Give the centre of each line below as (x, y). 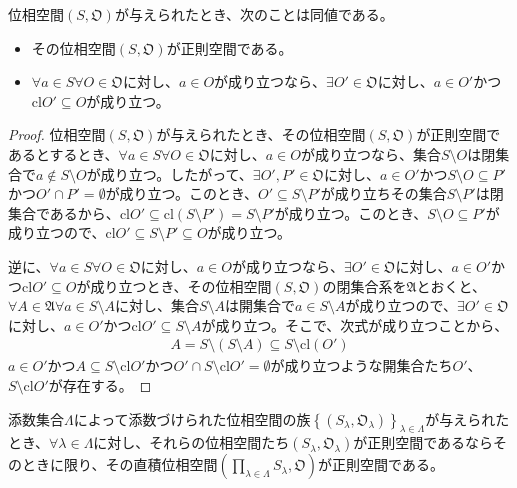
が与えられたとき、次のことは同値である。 (254, 14)
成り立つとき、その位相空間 (181, 285)
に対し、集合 (156, 305)
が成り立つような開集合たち (361, 365)
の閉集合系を (364, 285)
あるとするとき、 (63, 153)
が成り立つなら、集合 (370, 153)
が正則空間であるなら (423, 442)
